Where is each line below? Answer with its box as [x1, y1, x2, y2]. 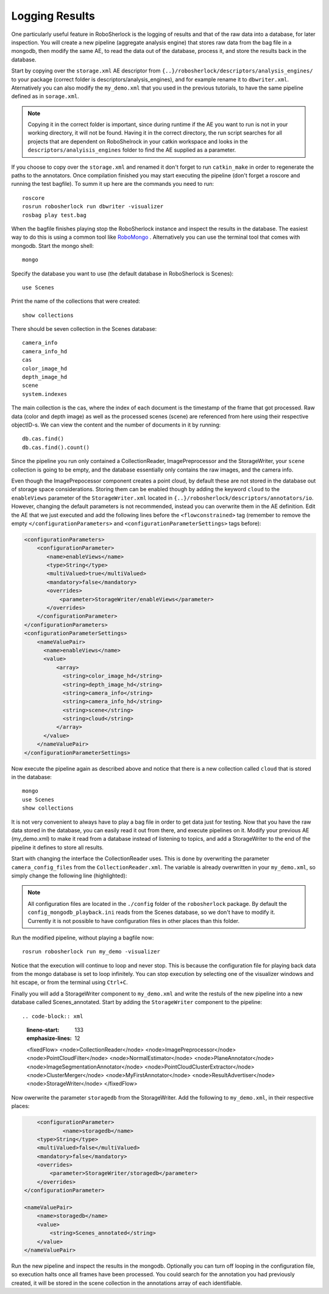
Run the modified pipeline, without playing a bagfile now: [11, 934, 154, 941]
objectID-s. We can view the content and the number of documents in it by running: [11, 421, 221, 428]
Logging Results [11, 9, 96, 23]
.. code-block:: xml [22, 1013, 83, 1020]
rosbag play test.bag [22, 211, 87, 219]
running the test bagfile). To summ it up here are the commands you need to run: [11, 180, 214, 188]
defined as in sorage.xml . [11, 93, 79, 100]
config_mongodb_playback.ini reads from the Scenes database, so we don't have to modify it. [27, 908, 275, 916]
